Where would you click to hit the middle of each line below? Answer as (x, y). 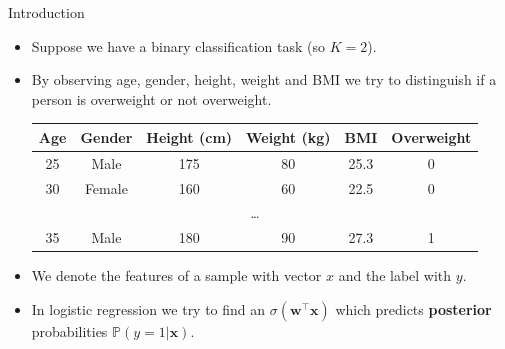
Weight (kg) (288, 136)
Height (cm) (189, 136)
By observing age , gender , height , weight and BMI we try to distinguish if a (264, 79)
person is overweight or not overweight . (151, 98)
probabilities (69, 330)
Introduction (46, 12)
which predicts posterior (413, 308)
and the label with (395, 275)
